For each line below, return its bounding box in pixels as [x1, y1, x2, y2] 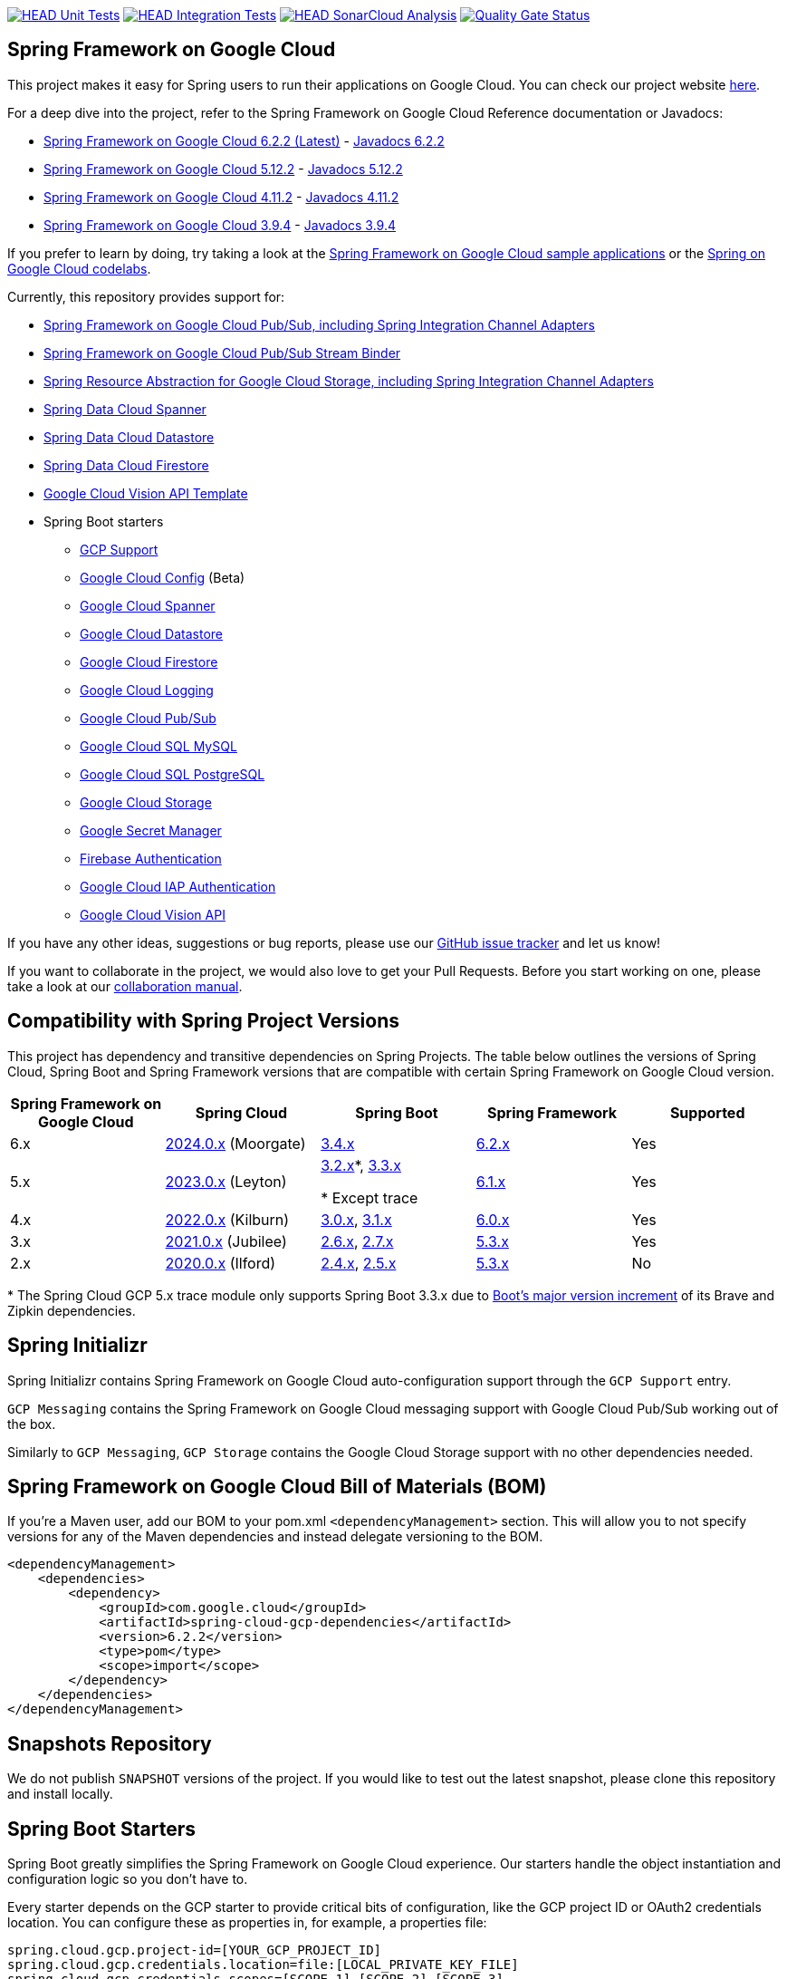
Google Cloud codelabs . [7, 260, 151, 276]
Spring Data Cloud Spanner [43, 401, 206, 417]
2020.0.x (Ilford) [165, 1253, 276, 1272]
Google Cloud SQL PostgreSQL [80, 766, 265, 782]
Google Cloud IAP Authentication [80, 878, 276, 894]
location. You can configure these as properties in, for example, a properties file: [7, 1915, 487, 1931]
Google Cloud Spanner [80, 597, 216, 613]
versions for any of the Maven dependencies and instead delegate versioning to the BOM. [7, 1529, 543, 1545]
